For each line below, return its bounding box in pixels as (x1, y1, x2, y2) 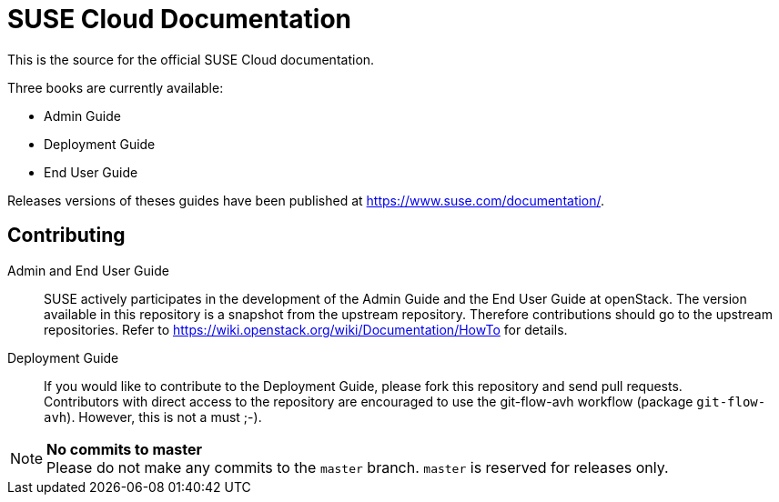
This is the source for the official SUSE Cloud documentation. (7, 51, 375, 67)
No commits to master (46, 439, 203, 458)
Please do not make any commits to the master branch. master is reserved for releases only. (46, 457, 669, 477)
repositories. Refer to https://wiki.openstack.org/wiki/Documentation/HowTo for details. (44, 321, 568, 337)
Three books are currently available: (7, 79, 224, 95)
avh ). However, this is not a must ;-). (44, 408, 262, 425)
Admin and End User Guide (7, 262, 169, 278)
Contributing (7, 224, 126, 247)
